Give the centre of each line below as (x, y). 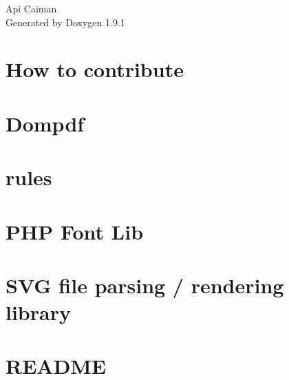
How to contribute (95, 69)
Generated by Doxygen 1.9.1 (65, 22)
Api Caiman (31, 8)
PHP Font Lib (75, 231)
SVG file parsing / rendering (145, 285)
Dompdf (45, 123)
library (38, 312)
